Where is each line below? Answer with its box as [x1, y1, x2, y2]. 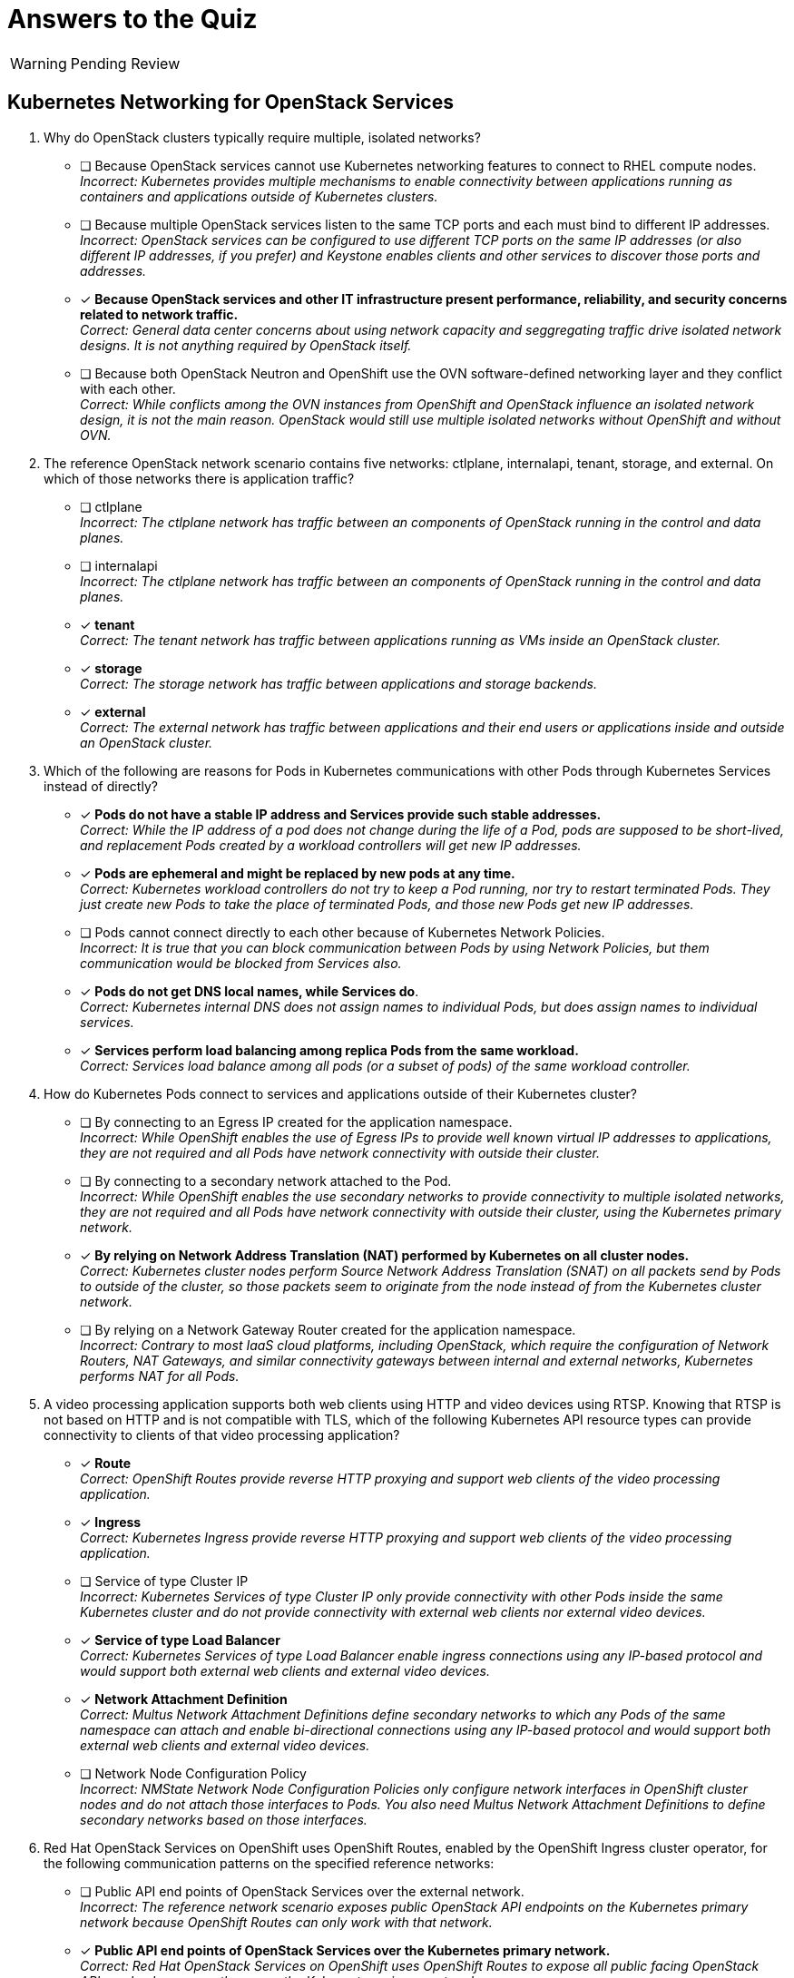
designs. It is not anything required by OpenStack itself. [80, 337, 412, 353]
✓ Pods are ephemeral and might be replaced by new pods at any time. [80, 865, 515, 881]
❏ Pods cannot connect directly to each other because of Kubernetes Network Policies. [80, 924, 605, 940]
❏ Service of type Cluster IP [80, 1572, 249, 1589]
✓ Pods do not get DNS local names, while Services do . [80, 983, 419, 999]
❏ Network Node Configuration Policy [80, 1765, 307, 1781]
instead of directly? [44, 778, 158, 794]
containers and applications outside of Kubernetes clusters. [80, 188, 438, 204]
